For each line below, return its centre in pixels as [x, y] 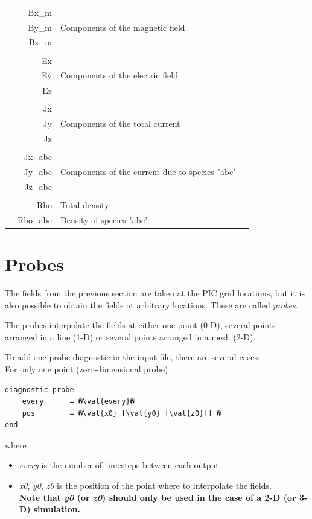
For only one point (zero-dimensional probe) [87, 368]
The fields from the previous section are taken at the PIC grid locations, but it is [155, 292]
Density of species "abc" [104, 219]
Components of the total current [120, 123]
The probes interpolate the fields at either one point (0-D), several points [140, 325]
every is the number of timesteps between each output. [120, 465]
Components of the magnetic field [123, 27]
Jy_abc [38, 171]
